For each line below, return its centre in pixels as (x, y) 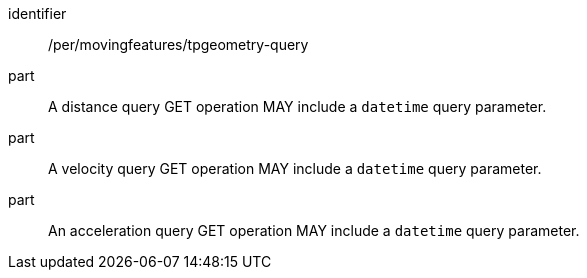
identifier (37, 13)
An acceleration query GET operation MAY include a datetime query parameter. (314, 230)
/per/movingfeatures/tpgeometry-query (178, 44)
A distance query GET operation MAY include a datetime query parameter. (297, 106)
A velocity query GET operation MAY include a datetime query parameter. (295, 168)
